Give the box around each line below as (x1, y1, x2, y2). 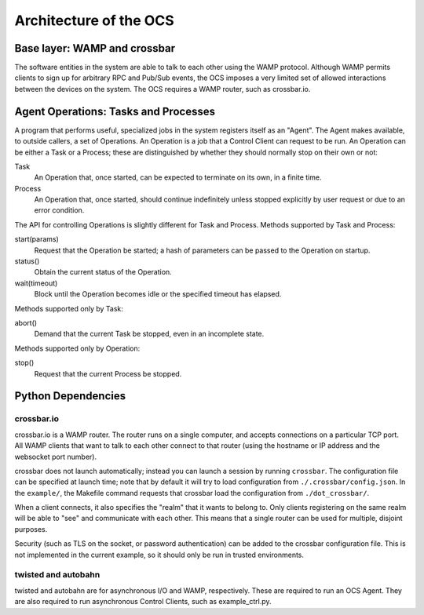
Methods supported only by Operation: (14, 344, 141, 353)
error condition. (34, 206, 85, 215)
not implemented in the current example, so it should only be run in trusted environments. (14, 550, 305, 559)
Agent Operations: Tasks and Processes (14, 104, 216, 118)
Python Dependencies (14, 389, 126, 403)
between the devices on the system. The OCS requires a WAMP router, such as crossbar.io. (14, 84, 311, 93)
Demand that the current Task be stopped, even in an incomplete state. (34, 329, 265, 339)
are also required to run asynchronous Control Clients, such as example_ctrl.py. (14, 597, 272, 606)
